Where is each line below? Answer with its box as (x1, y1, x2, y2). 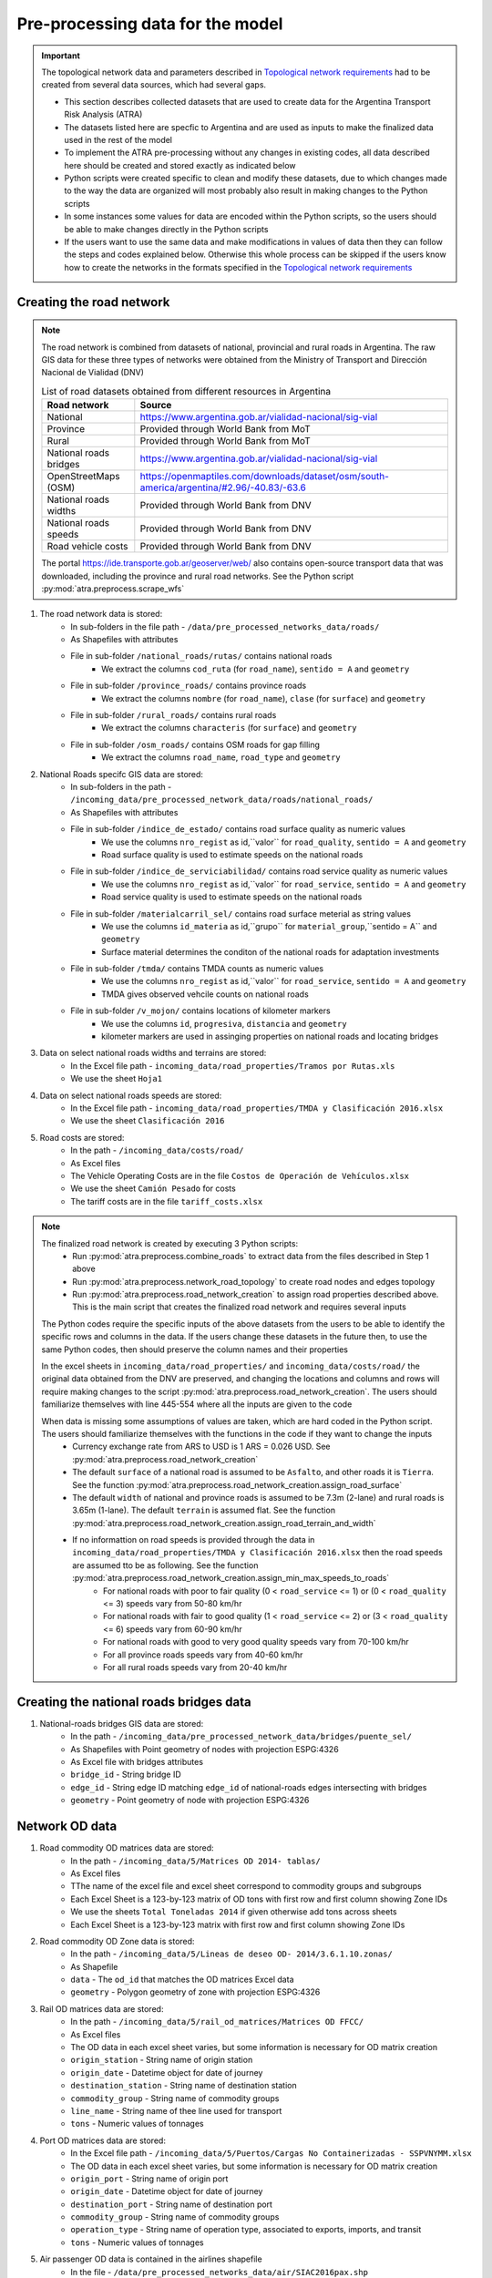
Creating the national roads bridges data (16, 1694, 251, 1709)
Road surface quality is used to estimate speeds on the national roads (101, 848, 364, 860)
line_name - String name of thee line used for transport (70, 2105, 282, 2116)
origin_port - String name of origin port (70, 2173, 229, 2184)
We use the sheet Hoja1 (70, 1073, 163, 1084)
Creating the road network (16, 294, 170, 310)
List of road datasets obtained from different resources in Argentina (41, 385, 332, 397)
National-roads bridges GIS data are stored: (39, 1718, 204, 1729)
